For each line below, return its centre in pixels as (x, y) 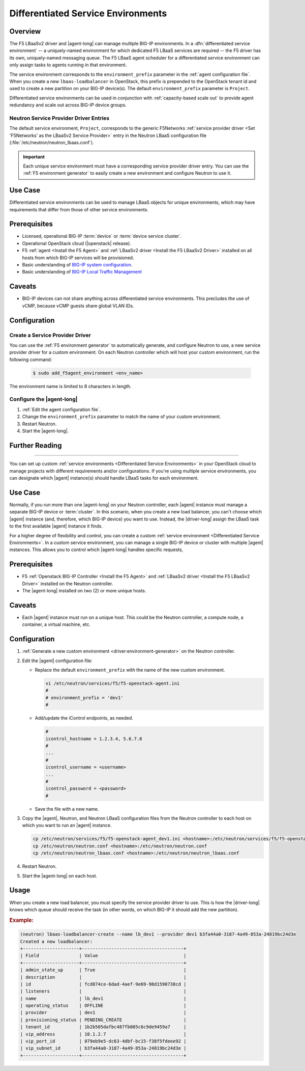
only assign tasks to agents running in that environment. (68, 65)
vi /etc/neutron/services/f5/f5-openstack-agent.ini (113, 683)
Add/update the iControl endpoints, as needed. (84, 718)
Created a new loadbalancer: (56, 941)
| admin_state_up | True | (103, 970)
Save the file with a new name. (67, 809)
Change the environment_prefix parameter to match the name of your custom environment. (121, 417)
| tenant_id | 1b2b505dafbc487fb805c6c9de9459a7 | (103, 1027)
